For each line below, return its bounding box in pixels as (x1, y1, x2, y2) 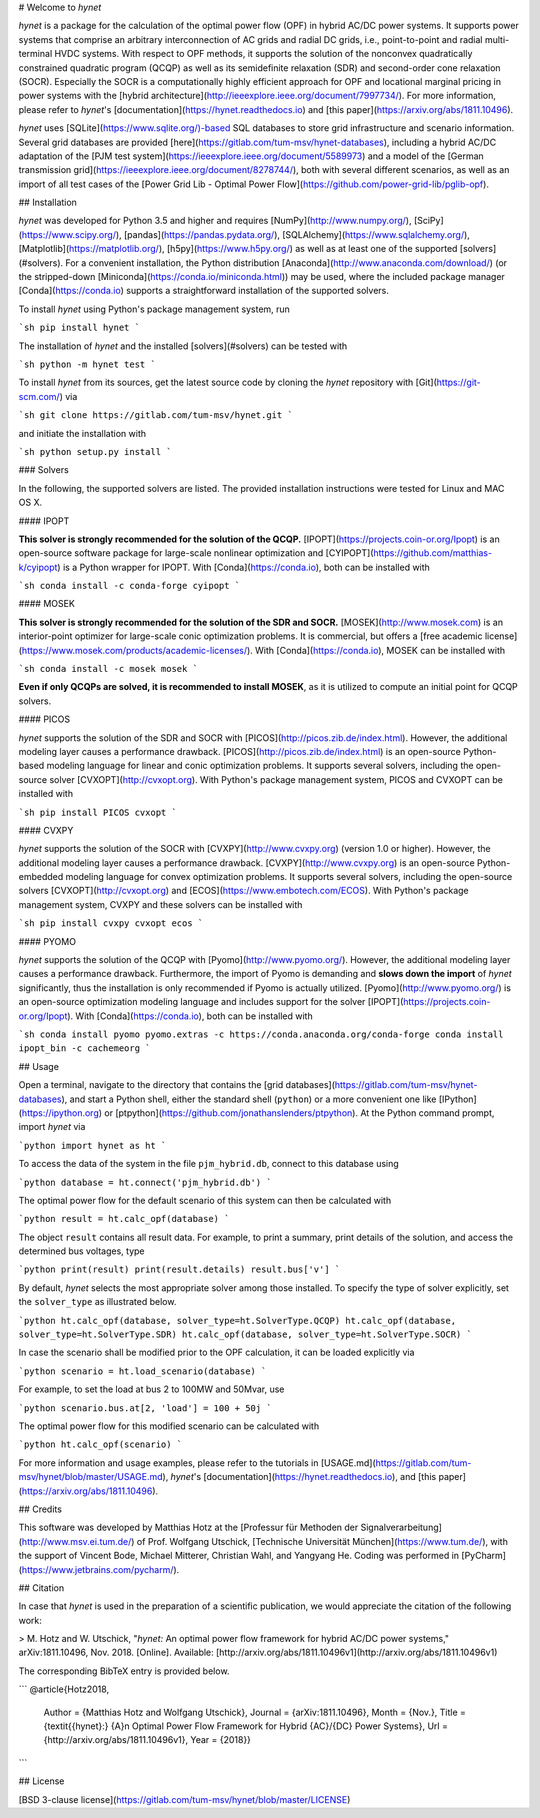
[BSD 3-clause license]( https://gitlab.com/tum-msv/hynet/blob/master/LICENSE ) (18, 1793, 351, 1805)
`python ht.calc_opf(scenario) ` (18, 1439, 183, 1450)
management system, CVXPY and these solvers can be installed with (18, 898, 303, 910)
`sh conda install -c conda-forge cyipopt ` (18, 580, 241, 592)
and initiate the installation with (18, 427, 147, 439)
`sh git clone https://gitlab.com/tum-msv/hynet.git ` (18, 410, 294, 421)
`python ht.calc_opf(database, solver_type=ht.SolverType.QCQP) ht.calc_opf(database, (18, 1315, 457, 1326)
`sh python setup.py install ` (18, 446, 172, 457)
